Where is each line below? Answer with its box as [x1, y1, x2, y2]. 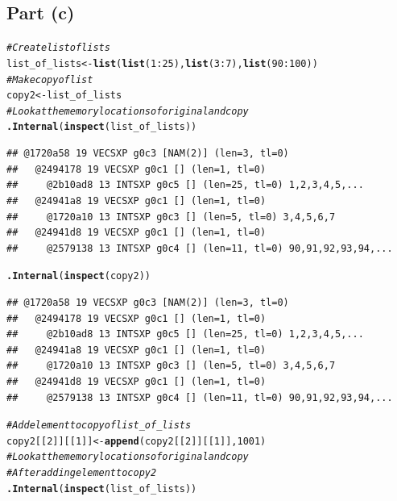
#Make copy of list [6, 73, 93, 86]
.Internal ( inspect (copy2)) [6, 270, 151, 282]
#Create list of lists [6, 42, 110, 54]
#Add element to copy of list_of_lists [6, 420, 192, 432]
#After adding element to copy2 [6, 467, 157, 479]
